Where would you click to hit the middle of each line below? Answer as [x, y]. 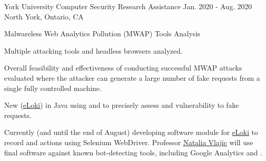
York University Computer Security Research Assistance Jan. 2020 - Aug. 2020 [128, 6]
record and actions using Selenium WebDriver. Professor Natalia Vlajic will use [129, 142]
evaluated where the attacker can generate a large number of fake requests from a [132, 77]
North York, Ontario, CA [44, 16]
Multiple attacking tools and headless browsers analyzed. [94, 50]
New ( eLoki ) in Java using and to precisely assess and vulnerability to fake [121, 105]
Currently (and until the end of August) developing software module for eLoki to [131, 132]
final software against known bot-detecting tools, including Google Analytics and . [133, 152]
